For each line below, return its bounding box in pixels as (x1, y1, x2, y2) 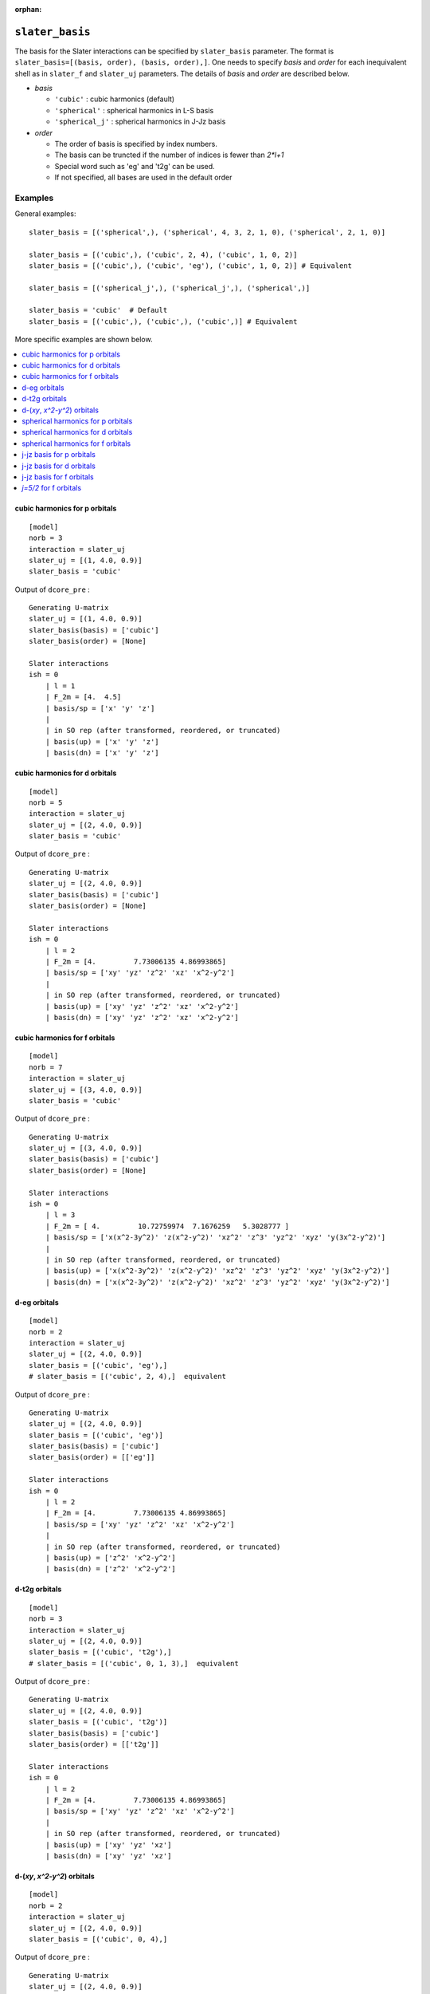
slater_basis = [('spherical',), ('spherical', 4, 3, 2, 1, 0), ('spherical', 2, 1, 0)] (29, 227, 386, 237)
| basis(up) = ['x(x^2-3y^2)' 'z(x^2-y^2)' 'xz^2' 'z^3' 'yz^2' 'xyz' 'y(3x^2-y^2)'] (45, 1267, 390, 1275)
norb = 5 (29, 798, 63, 807)
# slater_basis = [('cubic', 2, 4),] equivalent (29, 1372, 227, 1381)
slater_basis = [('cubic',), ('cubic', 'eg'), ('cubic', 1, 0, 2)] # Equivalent (29, 261, 353, 270)
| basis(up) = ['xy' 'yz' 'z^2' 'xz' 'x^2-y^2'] (45, 1002, 239, 1011)
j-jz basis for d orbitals (21, 461, 96, 471)
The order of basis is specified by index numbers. (54, 140, 218, 149)
